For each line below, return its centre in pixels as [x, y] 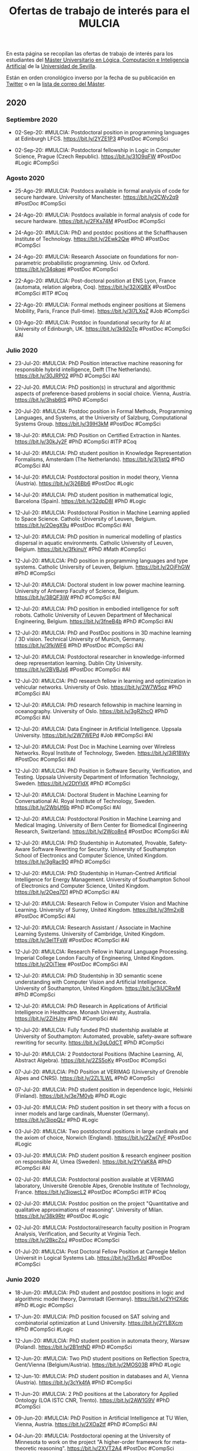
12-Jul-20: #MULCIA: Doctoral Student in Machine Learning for [91, 795]
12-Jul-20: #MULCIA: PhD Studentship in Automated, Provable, [91, 843]
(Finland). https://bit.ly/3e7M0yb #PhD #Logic [71, 1096]
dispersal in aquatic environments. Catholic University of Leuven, [94, 543]
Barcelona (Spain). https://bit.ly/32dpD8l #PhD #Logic [80, 501]
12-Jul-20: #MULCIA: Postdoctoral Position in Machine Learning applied [102, 512]
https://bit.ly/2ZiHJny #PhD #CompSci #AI [66, 1018]
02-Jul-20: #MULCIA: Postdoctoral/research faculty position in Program [102, 1228]
